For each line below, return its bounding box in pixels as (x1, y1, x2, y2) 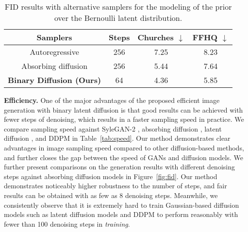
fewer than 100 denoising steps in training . (4, 218, 130, 229)
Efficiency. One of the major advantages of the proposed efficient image (4, 95, 220, 105)
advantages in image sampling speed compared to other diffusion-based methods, (4, 142, 244, 152)
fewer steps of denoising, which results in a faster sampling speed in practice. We (4, 114, 244, 124)
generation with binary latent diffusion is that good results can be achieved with (4, 104, 243, 115)
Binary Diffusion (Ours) (8, 74, 101, 85)
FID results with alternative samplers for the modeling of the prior (4, 1, 232, 12)
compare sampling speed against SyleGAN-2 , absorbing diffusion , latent (4, 123, 222, 133)
